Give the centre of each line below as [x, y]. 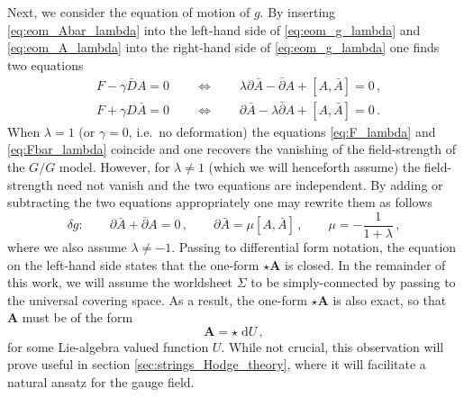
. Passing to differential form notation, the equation [314, 246]
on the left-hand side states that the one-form [133, 264]
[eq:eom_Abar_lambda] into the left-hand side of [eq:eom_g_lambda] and [214, 29]
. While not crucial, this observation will [332, 346]
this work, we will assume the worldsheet [120, 282]
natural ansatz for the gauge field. [101, 382]
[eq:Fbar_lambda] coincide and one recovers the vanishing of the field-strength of [232, 149]
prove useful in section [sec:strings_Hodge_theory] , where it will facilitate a [217, 364]
